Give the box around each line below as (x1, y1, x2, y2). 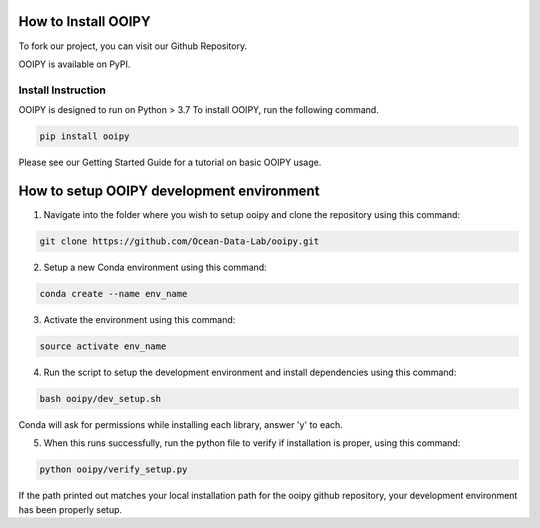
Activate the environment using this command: (43, 313, 236, 325)
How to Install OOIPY (18, 13, 151, 30)
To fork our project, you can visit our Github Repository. (18, 40, 248, 52)
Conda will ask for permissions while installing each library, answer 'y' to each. (18, 418, 344, 430)
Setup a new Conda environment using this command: (43, 261, 267, 273)
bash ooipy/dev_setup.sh (39, 393, 162, 404)
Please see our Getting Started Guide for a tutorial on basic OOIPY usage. (18, 156, 322, 169)
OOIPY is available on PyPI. (18, 58, 131, 70)
